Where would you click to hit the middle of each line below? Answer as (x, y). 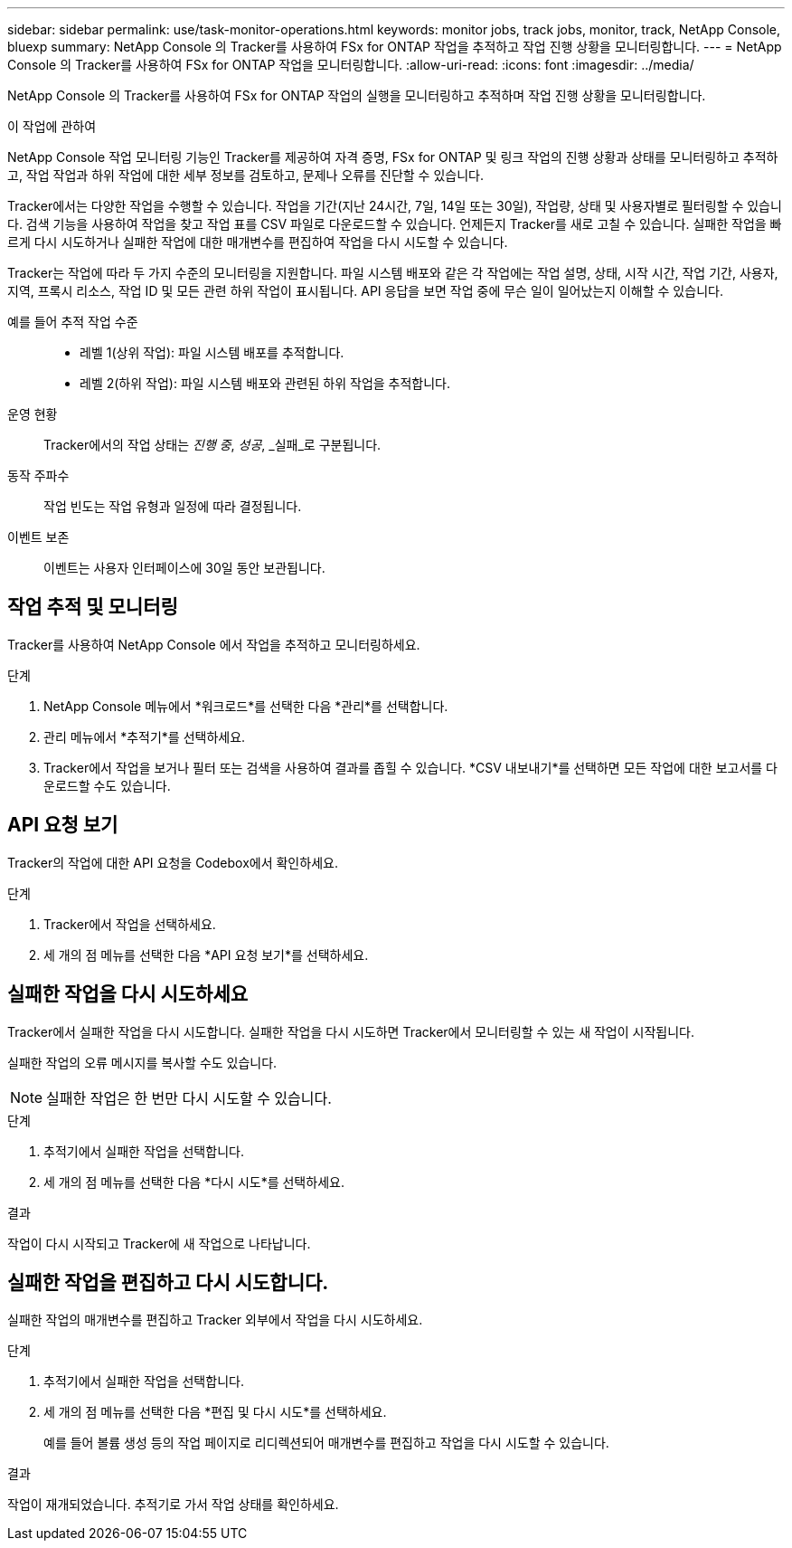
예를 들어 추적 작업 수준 (73, 322)
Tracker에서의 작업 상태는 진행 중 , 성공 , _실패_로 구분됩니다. (212, 445)
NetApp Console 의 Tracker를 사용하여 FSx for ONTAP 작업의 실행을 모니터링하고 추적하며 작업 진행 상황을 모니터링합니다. (357, 95)
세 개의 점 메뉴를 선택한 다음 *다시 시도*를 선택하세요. (194, 1182)
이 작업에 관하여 (52, 126)
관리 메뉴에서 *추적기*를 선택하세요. (145, 736)
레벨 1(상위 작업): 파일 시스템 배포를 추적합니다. (212, 352)
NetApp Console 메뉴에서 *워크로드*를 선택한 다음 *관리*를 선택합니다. (246, 706)
